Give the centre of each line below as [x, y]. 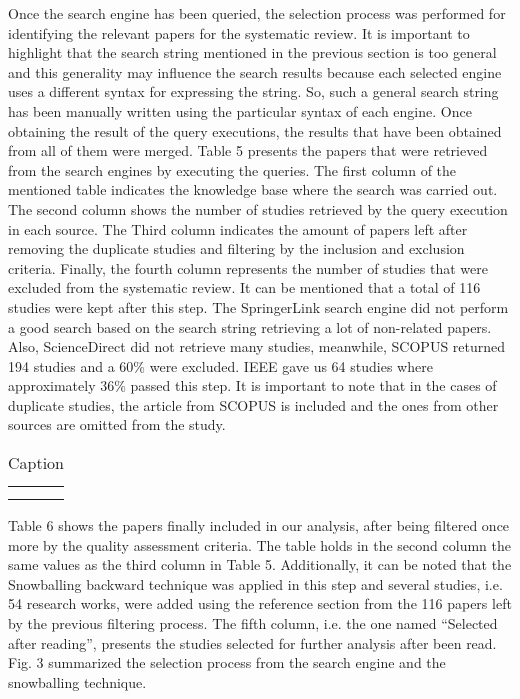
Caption [36, 463]
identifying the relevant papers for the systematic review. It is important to [239, 32]
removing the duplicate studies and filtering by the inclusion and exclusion [236, 248]
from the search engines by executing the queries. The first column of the [232, 169]
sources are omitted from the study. [117, 424]
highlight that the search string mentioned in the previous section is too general [252, 52]
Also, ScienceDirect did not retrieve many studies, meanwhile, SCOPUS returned [257, 346]
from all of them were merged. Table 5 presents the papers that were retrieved [248, 150]
